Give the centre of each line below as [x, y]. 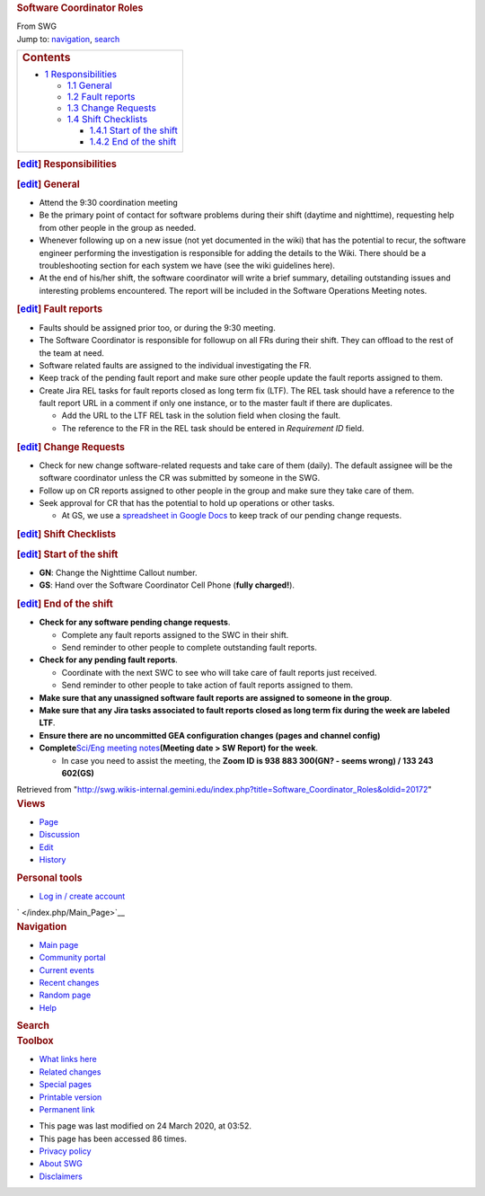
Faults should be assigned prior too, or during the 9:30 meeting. [157, 327]
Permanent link [67, 1109]
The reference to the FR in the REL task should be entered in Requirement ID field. [213, 428]
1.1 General [89, 85]
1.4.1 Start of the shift [134, 130]
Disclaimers [61, 1176]
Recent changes [69, 983]
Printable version [71, 1097]
